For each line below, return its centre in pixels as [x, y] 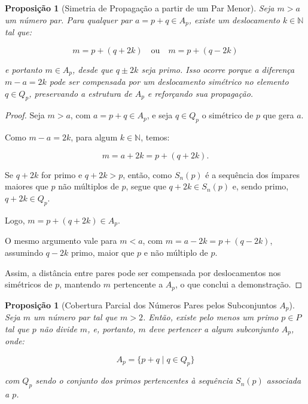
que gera [278, 115]
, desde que [93, 69]
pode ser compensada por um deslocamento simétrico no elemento [169, 82]
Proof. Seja [25, 115]
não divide [58, 328]
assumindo [24, 252]
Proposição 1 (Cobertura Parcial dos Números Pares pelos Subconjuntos [141, 304]
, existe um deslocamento [234, 19]
